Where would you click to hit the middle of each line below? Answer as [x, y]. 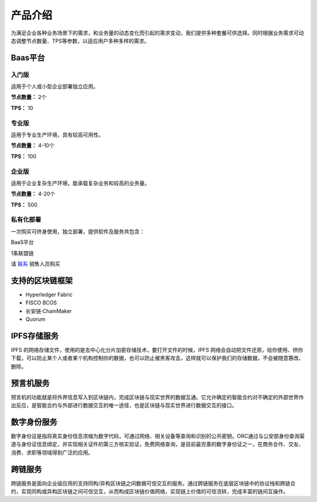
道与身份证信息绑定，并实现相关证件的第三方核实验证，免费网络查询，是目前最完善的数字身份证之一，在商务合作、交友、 [157, 444]
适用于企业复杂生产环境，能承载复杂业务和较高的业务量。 [80, 183]
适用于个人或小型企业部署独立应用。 [55, 87]
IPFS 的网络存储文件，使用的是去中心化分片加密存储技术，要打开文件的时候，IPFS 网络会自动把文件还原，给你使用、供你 [157, 350]
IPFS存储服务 [35, 336]
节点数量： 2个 [29, 97]
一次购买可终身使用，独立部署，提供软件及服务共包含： [78, 231]
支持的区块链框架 [42, 281]
